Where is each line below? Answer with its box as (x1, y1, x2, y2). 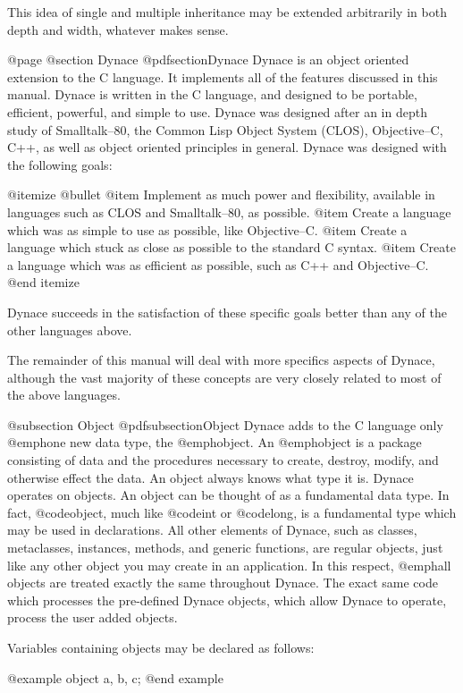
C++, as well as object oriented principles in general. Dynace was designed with (7, 138, 447, 156)
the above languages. (7, 385, 121, 404)
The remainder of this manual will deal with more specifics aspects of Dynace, (7, 351, 435, 369)
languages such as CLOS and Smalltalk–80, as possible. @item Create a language (7, 202, 451, 221)
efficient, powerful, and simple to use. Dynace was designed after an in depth (7, 102, 427, 121)
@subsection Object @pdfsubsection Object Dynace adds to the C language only (7, 415, 443, 434)
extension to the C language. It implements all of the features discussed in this (7, 67, 438, 86)
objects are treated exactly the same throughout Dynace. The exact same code (7, 573, 438, 592)
